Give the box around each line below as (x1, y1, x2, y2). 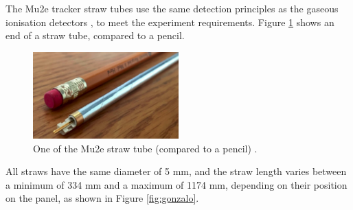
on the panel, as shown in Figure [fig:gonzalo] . (5, 191, 199, 205)
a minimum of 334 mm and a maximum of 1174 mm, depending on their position (5, 177, 348, 191)
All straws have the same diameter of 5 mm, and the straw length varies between (5, 164, 347, 178)
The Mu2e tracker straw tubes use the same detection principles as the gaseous (5, 1, 339, 15)
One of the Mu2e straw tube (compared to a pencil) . (33, 141, 258, 155)
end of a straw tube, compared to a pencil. (5, 28, 185, 43)
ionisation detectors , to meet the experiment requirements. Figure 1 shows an (5, 14, 334, 29)
